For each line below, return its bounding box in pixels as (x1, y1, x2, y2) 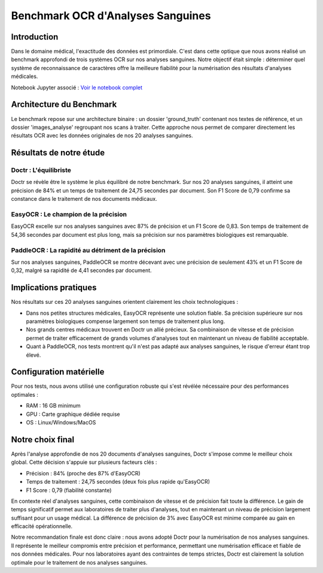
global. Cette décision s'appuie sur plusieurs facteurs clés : (11, 459, 157, 466)
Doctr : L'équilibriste (11, 166, 72, 174)
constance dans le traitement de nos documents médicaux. (11, 195, 158, 203)
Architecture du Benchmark (11, 99, 117, 110)
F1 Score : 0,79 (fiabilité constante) (26, 486, 112, 494)
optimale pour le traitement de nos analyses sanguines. (11, 559, 148, 566)
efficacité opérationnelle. (11, 523, 73, 530)
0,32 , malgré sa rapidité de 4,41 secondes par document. (11, 267, 152, 274)
